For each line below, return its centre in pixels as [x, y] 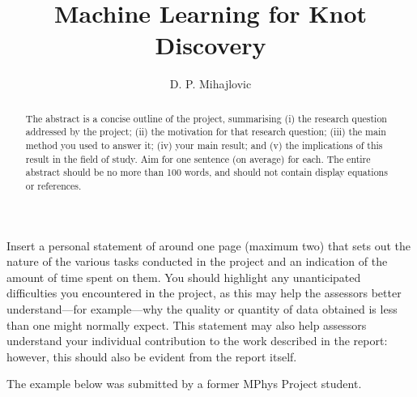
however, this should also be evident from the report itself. [152, 356]
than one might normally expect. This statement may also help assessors [187, 324]
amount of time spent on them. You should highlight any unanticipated [184, 277]
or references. [53, 185]
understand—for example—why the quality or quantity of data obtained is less [202, 309]
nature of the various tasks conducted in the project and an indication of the [197, 261]
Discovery [211, 45]
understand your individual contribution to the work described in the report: [197, 341]
